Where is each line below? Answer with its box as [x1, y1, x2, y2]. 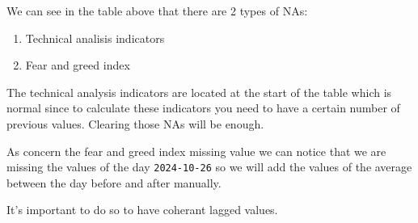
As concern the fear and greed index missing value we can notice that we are [6, 142, 386, 159]
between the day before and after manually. [6, 174, 222, 191]
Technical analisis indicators [25, 29, 165, 46]
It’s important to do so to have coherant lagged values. [6, 201, 278, 218]
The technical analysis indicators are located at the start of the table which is [6, 83, 392, 100]
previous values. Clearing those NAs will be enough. [6, 115, 264, 132]
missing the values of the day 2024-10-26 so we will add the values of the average [6, 158, 412, 175]
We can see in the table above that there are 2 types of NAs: [6, 2, 308, 19]
